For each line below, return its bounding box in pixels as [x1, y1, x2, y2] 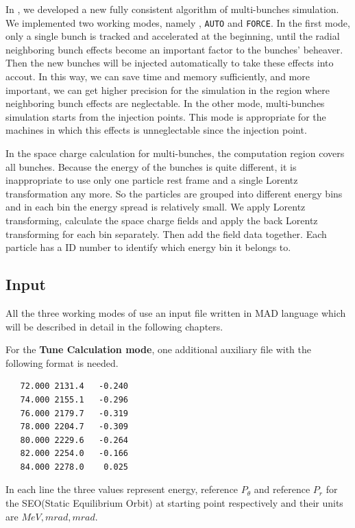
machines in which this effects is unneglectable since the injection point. [5, 123, 307, 137]
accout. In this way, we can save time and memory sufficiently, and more [5, 69, 310, 84]
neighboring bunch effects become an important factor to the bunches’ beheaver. [5, 42, 343, 56]
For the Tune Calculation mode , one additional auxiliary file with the [5, 342, 312, 357]
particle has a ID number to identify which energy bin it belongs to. [5, 240, 291, 254]
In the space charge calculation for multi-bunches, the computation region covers [5, 146, 345, 160]
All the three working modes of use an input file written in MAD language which [5, 305, 346, 320]
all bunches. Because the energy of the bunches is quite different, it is [5, 159, 297, 173]
